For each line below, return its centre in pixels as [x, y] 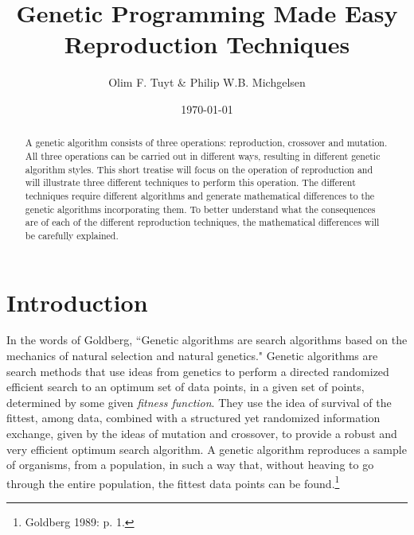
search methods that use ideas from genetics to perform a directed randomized [198, 371]
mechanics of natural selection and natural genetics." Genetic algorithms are [192, 356]
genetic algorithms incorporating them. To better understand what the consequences [200, 209]
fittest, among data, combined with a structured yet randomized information [193, 418]
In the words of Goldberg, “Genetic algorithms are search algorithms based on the [207, 340]
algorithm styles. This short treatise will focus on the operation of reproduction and [199, 169]
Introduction [77, 302]
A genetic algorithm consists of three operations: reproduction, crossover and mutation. [206, 143]
